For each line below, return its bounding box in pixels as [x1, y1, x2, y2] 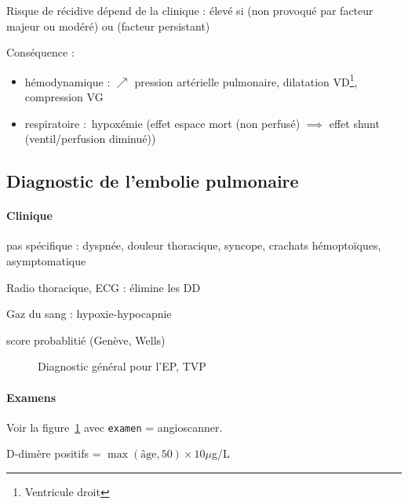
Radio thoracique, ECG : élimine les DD [6, 279, 201, 295]
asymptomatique [6, 252, 86, 268]
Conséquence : [6, 44, 75, 60]
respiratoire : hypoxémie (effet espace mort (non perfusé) [24, 115, 301, 131]
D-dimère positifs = [6, 445, 101, 462]
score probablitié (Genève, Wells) [6, 331, 166, 348]
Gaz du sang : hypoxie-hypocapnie [6, 305, 172, 322]
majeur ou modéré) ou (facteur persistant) [6, 17, 210, 34]
